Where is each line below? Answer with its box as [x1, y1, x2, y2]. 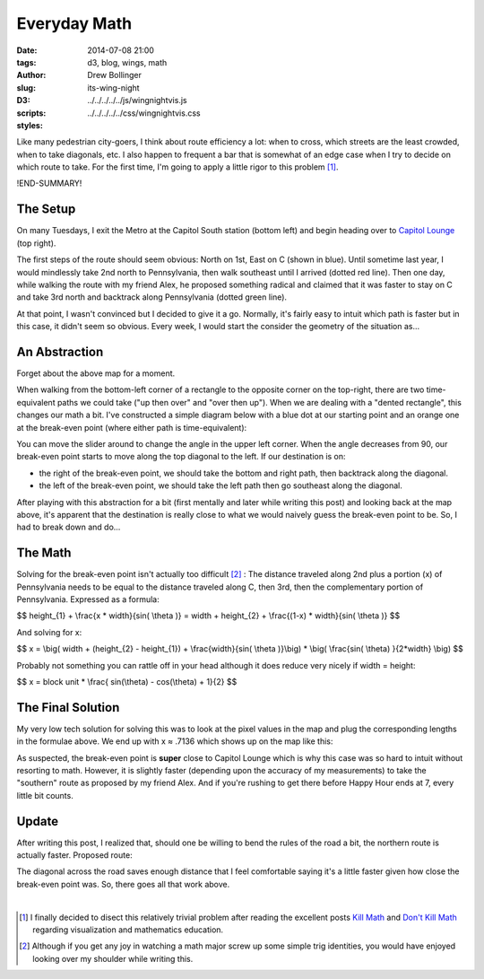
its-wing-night [87, 82, 140, 93]
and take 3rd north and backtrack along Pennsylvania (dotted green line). [16, 292, 287, 302]
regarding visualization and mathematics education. [32, 924, 224, 935]
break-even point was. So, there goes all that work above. [16, 878, 230, 889]
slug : [16, 82, 36, 93]
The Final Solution [16, 700, 120, 715]
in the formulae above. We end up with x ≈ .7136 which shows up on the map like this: [16, 736, 333, 747]
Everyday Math [16, 13, 133, 33]
